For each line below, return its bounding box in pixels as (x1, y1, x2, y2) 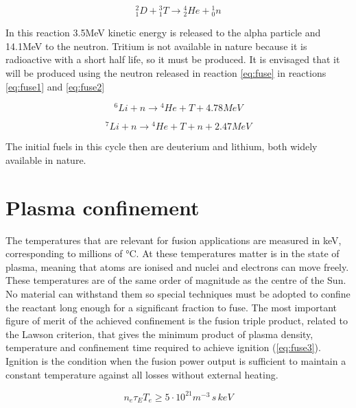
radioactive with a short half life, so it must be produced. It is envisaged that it (5, 52, 340, 67)
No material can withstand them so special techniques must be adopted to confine (5, 287, 351, 301)
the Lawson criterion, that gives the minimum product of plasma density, (5, 326, 313, 341)
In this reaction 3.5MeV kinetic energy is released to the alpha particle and (5, 25, 321, 40)
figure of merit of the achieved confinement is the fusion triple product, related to (5, 313, 348, 328)
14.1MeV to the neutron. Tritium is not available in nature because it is (5, 38, 307, 53)
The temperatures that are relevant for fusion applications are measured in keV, (5, 232, 342, 247)
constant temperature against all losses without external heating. (5, 367, 278, 381)
